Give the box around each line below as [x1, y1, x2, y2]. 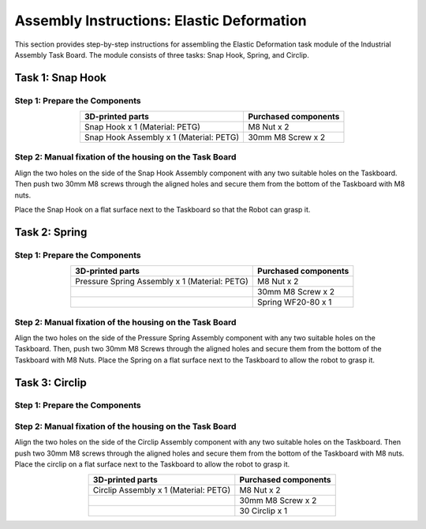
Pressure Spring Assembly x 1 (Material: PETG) [75, 276, 248, 287]
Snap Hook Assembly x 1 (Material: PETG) [84, 132, 240, 143]
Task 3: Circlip [14, 376, 87, 389]
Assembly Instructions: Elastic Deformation [14, 12, 307, 29]
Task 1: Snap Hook [14, 71, 106, 84]
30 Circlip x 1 [239, 505, 288, 516]
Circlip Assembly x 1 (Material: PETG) [92, 484, 231, 495]
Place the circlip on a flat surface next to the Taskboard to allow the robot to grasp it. [14, 460, 290, 469]
